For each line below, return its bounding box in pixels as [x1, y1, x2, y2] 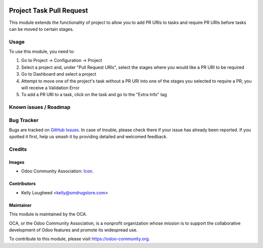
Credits [9, 146, 27, 153]
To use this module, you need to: [9, 49, 75, 55]
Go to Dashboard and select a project [21, 71, 96, 77]
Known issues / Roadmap [9, 104, 71, 111]
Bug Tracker [9, 117, 39, 124]
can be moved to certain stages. [9, 26, 74, 32]
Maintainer [9, 202, 32, 208]
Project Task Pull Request [9, 6, 88, 15]
